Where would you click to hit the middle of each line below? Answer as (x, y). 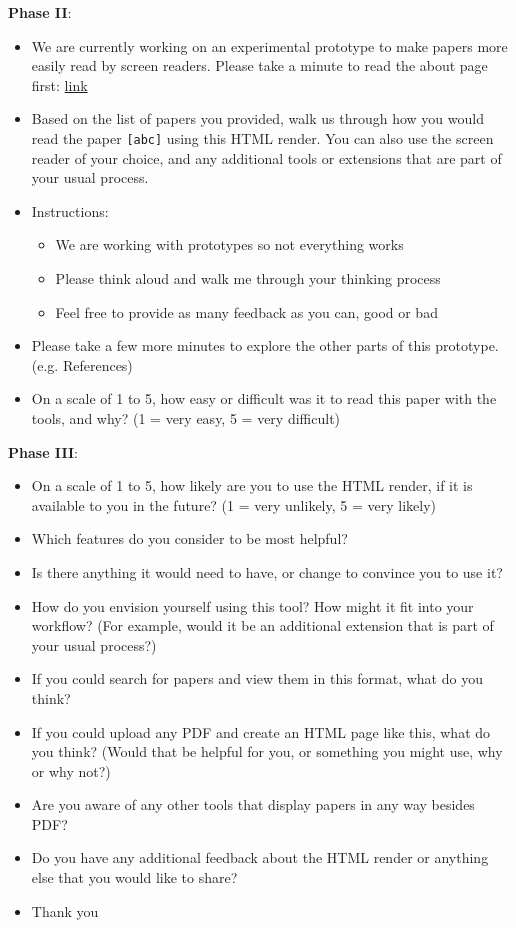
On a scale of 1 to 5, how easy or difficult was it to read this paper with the (264, 398)
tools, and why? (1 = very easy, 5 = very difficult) (186, 417)
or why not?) (71, 770)
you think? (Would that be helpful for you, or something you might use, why (267, 751)
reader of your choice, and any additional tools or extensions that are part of (266, 157)
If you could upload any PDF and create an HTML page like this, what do (261, 731)
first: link (59, 84)
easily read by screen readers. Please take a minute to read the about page (259, 65)
